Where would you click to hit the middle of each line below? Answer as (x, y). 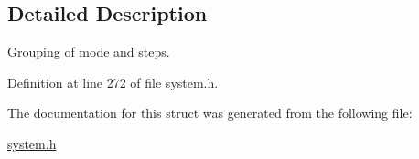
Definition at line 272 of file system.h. (113, 82)
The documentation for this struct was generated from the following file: (210, 113)
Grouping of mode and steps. (89, 52)
